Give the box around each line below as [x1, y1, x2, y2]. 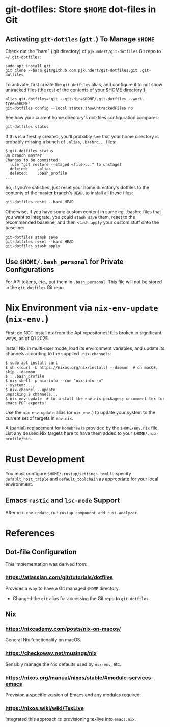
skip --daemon [5, 369, 36, 374]
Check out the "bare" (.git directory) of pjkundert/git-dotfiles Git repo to [5, 48, 161, 54]
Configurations [5, 265, 54, 274]
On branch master [5, 153, 42, 158]
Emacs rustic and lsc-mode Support [5, 496, 120, 505]
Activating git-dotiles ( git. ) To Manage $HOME [5, 35, 155, 43]
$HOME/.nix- [133, 431, 159, 436]
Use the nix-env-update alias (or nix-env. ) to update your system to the [5, 409, 156, 416]
